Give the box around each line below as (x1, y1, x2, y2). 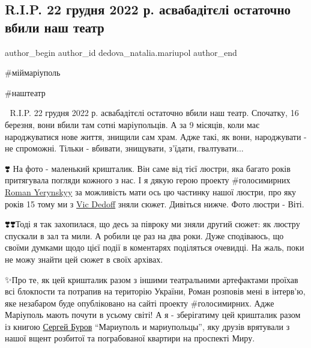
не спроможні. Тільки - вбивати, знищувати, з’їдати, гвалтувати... (5, 142, 244, 154)
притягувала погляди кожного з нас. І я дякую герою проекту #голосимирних (5, 174, 291, 186)
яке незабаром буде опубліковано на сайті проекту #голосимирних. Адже (5, 296, 274, 309)
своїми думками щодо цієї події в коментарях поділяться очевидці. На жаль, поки (5, 241, 304, 254)
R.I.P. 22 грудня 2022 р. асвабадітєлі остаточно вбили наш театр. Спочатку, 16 (10, 106, 299, 119)
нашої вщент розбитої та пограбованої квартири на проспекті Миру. (5, 332, 255, 344)
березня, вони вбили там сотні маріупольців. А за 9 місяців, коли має (5, 118, 260, 130)
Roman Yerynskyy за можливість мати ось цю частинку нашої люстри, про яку (5, 185, 297, 198)
